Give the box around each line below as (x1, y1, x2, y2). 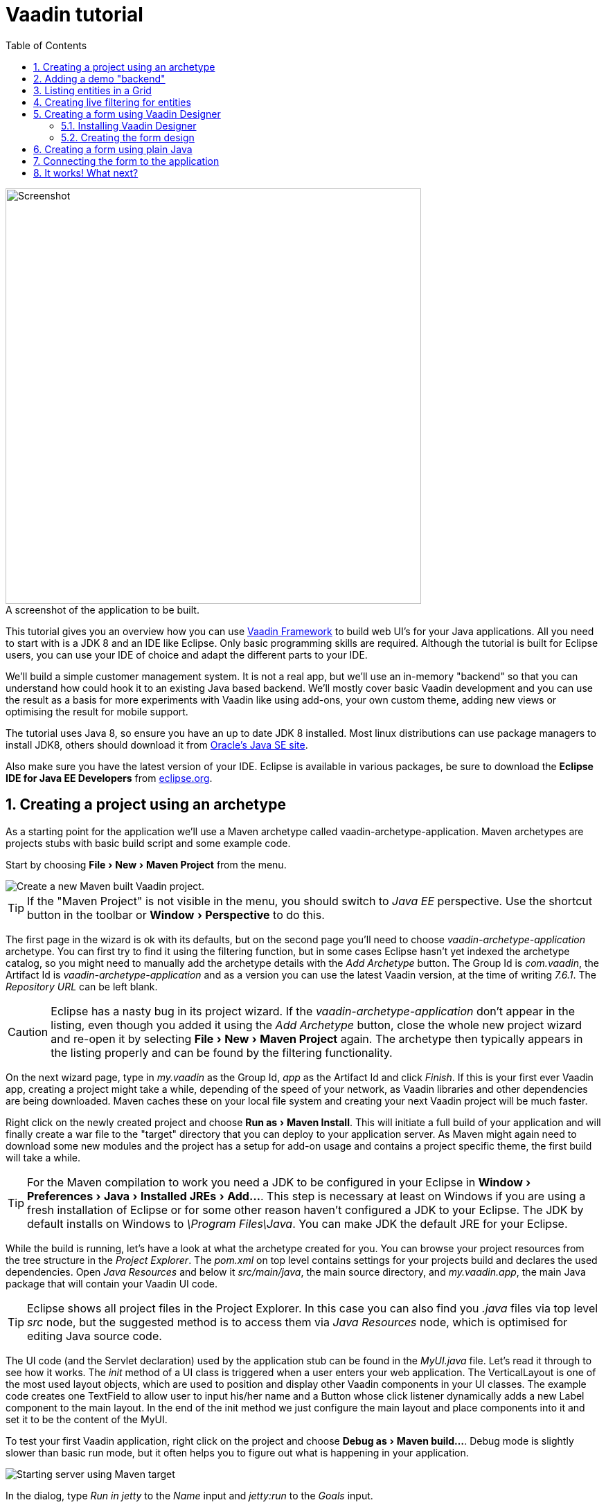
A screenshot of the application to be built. (6, 603, 199, 616)
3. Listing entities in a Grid (33, 84, 152, 96)
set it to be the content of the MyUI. (6, 1413, 168, 1425)
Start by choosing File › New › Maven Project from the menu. (6, 858, 287, 871)
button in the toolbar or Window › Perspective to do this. (27, 907, 325, 922)
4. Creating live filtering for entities (33, 96, 191, 108)
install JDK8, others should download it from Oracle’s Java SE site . (6, 738, 308, 751)
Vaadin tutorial (6, 3, 143, 26)
